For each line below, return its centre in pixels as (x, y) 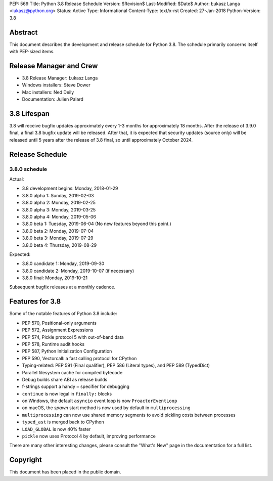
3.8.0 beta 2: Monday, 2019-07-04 (58, 231)
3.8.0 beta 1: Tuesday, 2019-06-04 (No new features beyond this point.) (97, 224)
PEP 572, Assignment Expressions (58, 330)
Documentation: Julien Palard (53, 99)
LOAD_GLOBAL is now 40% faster (56, 429)
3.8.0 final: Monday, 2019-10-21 (55, 278)
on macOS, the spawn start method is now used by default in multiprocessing (106, 408)
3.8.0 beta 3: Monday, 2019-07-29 (58, 238)
